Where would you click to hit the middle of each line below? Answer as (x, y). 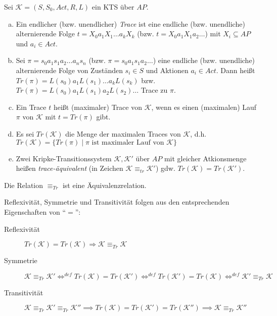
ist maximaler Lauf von (128, 142)
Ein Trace (31, 107)
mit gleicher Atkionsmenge (205, 158)
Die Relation (24, 185)
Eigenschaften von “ (35, 211)
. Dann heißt (236, 70)
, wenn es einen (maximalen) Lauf (204, 107)
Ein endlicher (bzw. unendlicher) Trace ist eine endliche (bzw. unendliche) (130, 23)
